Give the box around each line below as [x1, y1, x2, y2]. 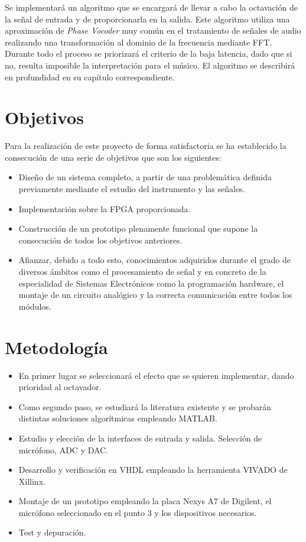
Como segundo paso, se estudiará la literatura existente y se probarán [18, 400, 272, 413]
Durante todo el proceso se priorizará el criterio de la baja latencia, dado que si [5, 47, 292, 60]
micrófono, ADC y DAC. [18, 443, 109, 456]
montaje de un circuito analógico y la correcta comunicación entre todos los [18, 288, 292, 301]
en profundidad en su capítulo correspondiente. [5, 70, 175, 83]
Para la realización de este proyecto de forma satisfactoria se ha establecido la [5, 139, 287, 152]
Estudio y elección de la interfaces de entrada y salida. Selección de [18, 431, 262, 444]
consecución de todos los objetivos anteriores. [18, 233, 183, 246]
